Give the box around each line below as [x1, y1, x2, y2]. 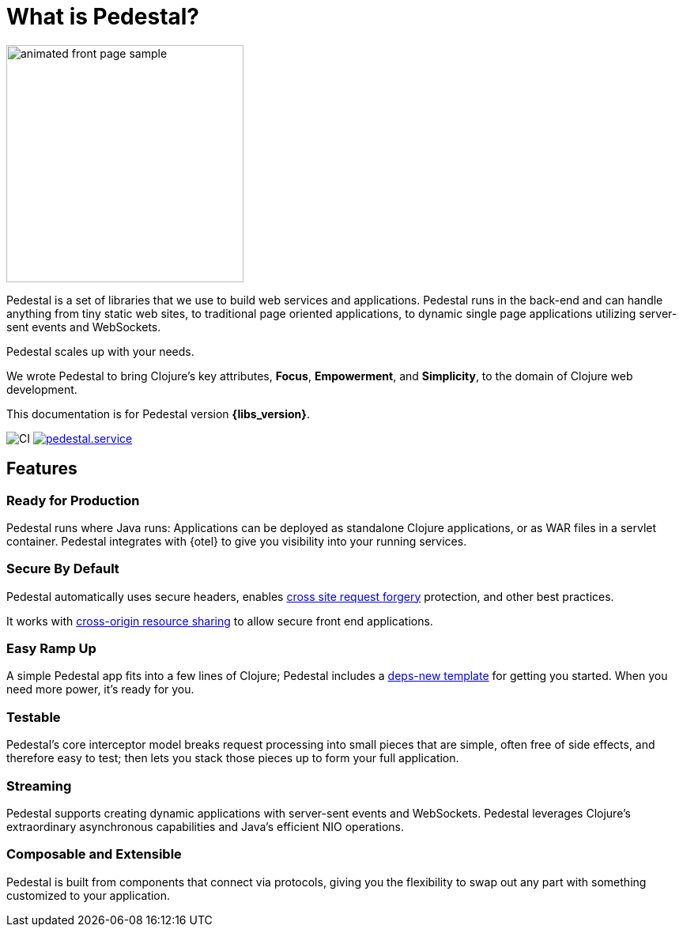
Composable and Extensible [6, 846, 182, 863]
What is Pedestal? [6, 3, 200, 30]
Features [6, 459, 77, 479]
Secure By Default [6, 561, 119, 577]
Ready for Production [6, 492, 140, 508]
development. [6, 382, 77, 396]
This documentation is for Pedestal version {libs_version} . [6, 406, 310, 421]
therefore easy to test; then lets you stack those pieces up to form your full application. [6, 751, 459, 765]
